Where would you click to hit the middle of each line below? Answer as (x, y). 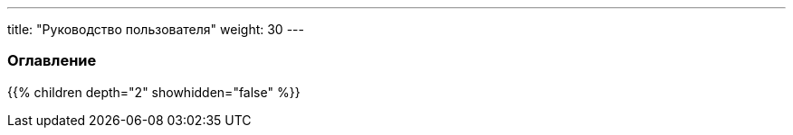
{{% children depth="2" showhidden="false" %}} (154, 92)
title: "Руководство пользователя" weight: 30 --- (156, 29)
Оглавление (52, 61)
